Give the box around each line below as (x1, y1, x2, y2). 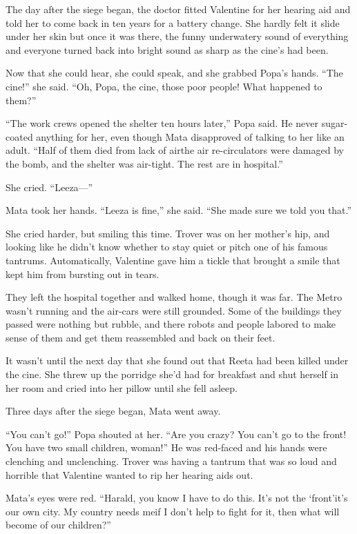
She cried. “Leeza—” (6, 179, 93, 194)
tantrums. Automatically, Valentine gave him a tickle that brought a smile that (6, 253, 340, 267)
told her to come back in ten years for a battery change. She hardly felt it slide (6, 15, 340, 30)
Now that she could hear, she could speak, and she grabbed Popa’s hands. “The (6, 66, 343, 80)
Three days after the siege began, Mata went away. (6, 404, 221, 418)
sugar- (321, 116, 348, 130)
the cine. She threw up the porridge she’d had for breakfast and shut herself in (6, 367, 339, 382)
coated (6, 129, 33, 144)
